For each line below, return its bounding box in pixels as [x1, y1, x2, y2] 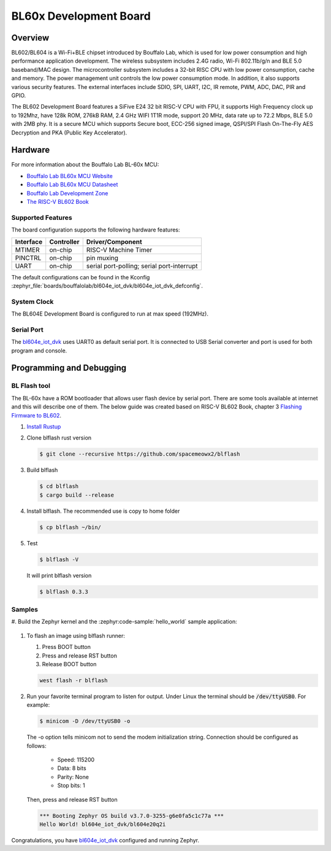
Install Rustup [26, 422, 61, 430]
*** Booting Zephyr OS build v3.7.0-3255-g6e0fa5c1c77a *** [39, 812, 224, 819]
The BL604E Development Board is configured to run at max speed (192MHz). [11, 310, 208, 317]
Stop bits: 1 [57, 782, 85, 789]
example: [26, 701, 50, 709]
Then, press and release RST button [26, 796, 118, 803]
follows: [26, 742, 47, 749]
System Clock [11, 297, 54, 306]
